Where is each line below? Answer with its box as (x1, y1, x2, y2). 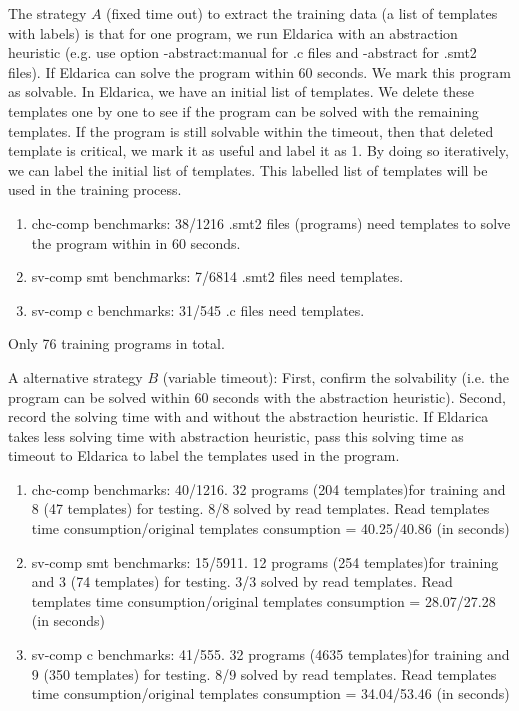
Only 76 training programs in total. (8, 333, 225, 354)
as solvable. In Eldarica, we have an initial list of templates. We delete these (8, 81, 475, 102)
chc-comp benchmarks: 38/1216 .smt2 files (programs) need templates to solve (31, 212, 511, 233)
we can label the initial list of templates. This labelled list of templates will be (8, 159, 488, 180)
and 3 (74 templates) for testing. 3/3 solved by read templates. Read (31, 571, 453, 592)
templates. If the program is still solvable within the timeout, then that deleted (8, 120, 494, 141)
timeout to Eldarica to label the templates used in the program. (8, 445, 400, 466)
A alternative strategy (8, 366, 143, 387)
